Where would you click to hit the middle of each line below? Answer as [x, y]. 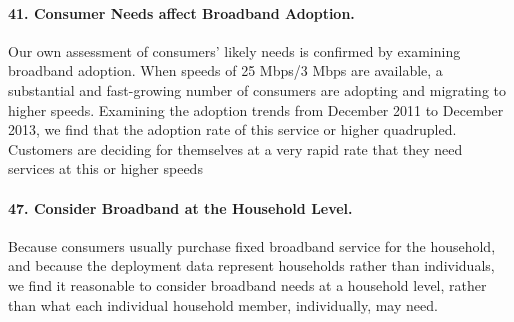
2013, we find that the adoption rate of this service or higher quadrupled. [232, 129]
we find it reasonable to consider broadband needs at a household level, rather [247, 284]
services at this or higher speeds [105, 168]
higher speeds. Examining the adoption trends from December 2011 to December [256, 109]
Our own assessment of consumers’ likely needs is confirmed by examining [234, 50]
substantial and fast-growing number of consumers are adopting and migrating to [257, 89]
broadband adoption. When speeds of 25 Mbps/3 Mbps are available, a [225, 70]
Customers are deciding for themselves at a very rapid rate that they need [235, 148]
